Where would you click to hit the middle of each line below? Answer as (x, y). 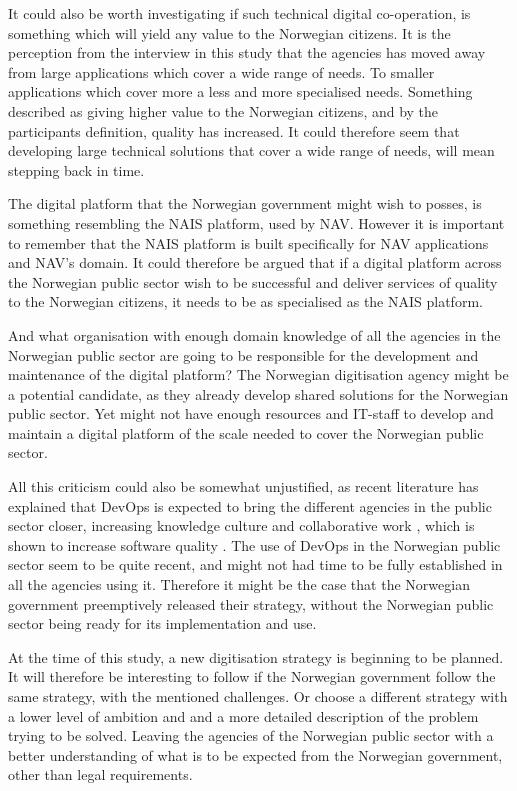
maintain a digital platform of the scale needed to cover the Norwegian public (246, 432)
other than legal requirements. (100, 774)
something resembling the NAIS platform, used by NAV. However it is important (256, 222)
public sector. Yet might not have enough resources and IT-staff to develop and (251, 413)
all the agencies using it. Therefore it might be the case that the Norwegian (239, 584)
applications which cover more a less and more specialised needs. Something (240, 91)
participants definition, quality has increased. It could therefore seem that (234, 130)
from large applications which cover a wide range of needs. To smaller (221, 71)
